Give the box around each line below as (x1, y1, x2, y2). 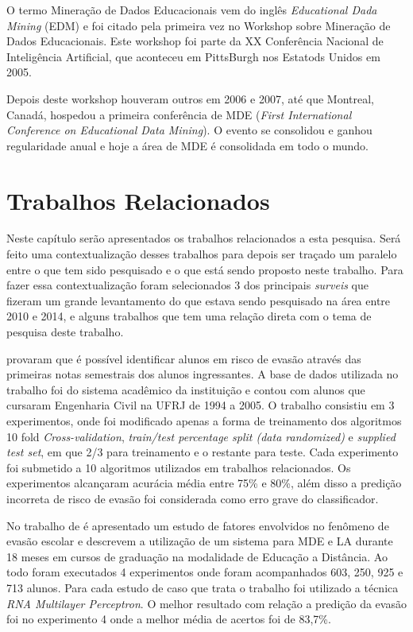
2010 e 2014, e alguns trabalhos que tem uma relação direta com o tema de (6, 308, 372, 324)
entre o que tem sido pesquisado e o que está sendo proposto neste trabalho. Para (6, 261, 403, 277)
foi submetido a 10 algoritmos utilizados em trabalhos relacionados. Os (6, 459, 351, 475)
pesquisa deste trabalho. (6, 324, 124, 340)
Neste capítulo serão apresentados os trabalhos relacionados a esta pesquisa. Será (6, 230, 401, 246)
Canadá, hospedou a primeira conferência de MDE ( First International (6, 106, 352, 122)
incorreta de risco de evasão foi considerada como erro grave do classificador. (6, 490, 379, 506)
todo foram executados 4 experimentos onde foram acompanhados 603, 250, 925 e (6, 564, 403, 580)
